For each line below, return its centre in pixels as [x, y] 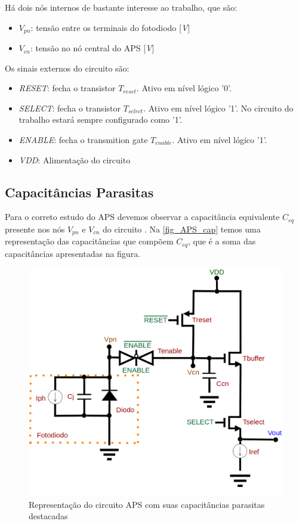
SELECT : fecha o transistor [70, 108]
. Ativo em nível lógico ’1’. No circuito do [218, 108]
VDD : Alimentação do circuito [75, 159]
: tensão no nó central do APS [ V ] [92, 48]
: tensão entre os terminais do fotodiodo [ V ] [110, 27]
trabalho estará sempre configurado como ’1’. [101, 120]
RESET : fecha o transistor [67, 88]
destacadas [48, 516]
